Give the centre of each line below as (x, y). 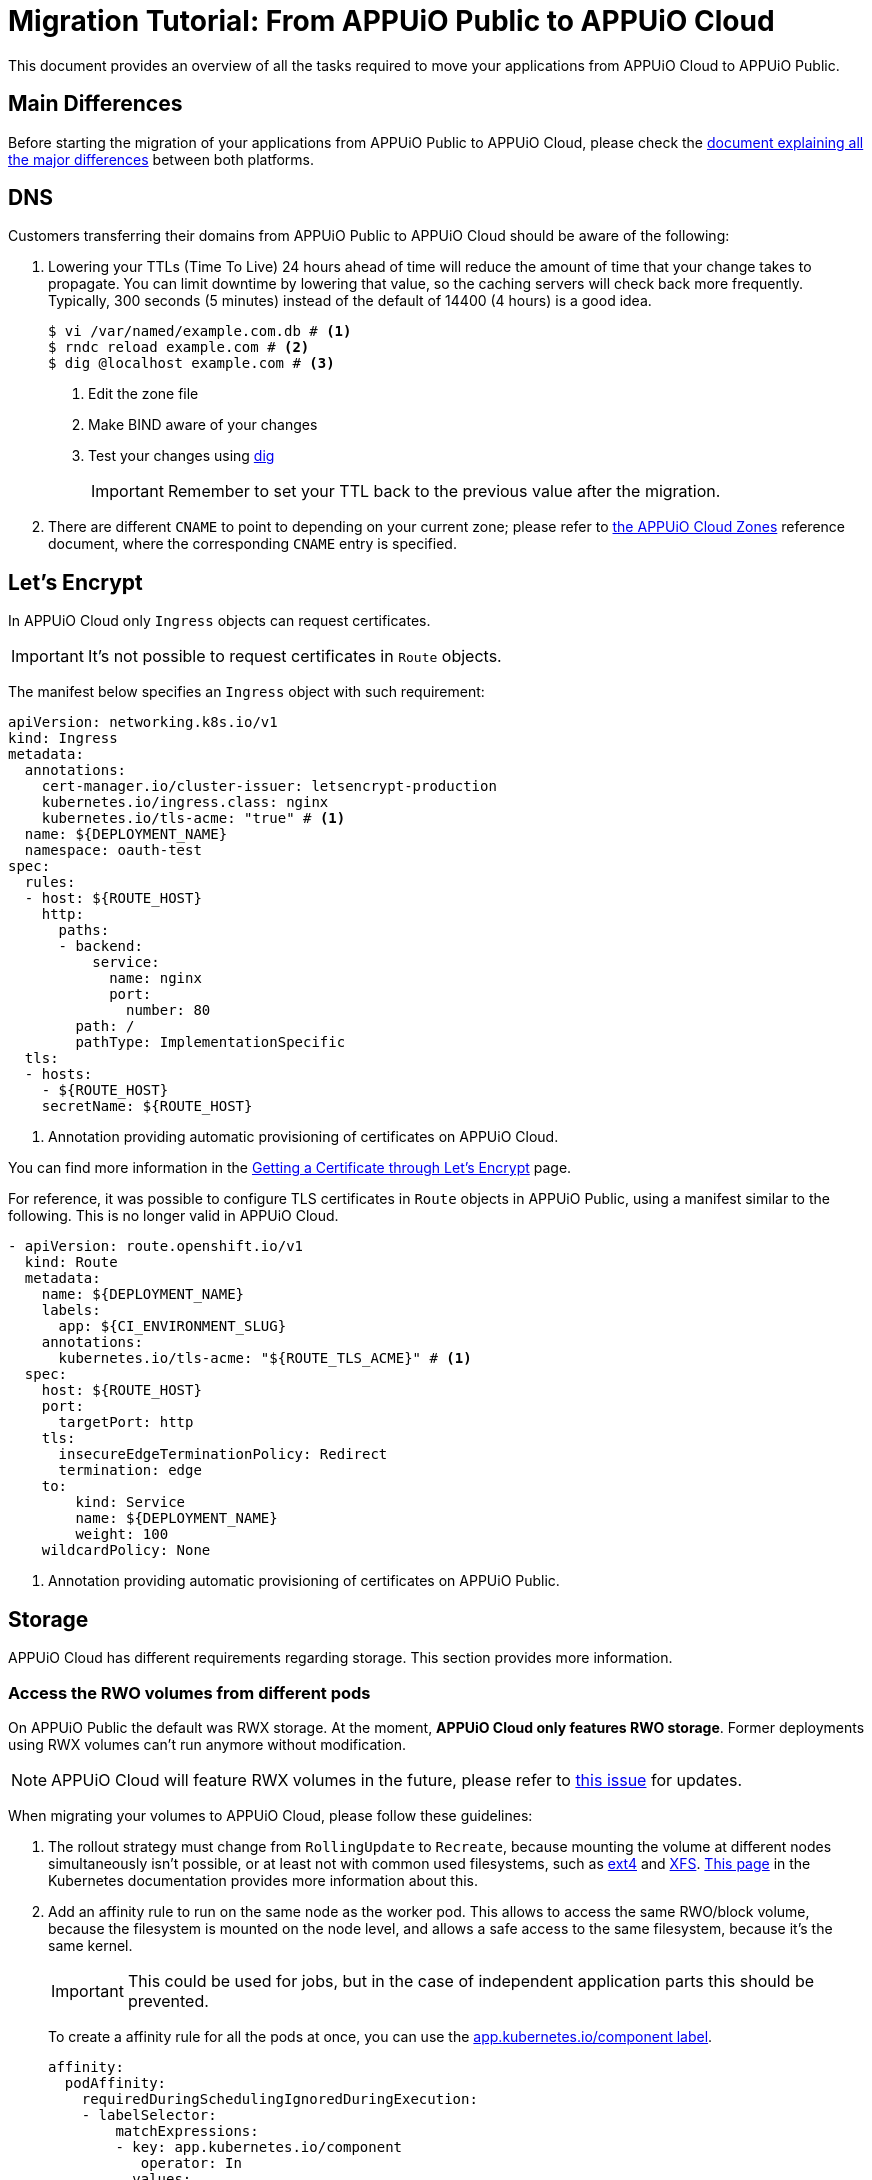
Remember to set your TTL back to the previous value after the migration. (444, 491)
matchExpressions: (187, 2130)
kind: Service (130, 1502)
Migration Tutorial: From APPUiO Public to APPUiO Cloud (391, 21)
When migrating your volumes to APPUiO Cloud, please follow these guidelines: (270, 1815)
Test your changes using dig (181, 456)
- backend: (100, 946)
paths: (84, 930)
